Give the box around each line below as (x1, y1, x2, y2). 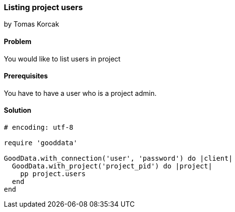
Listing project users (4, 2, 83, 12)
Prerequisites (4, 72, 48, 80)
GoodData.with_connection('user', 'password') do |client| (4, 154, 233, 163)
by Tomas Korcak (4, 20, 59, 29)
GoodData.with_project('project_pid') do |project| (12, 162, 212, 170)
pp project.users (20, 170, 86, 178)
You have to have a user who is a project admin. (4, 89, 157, 97)
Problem (4, 37, 31, 45)
